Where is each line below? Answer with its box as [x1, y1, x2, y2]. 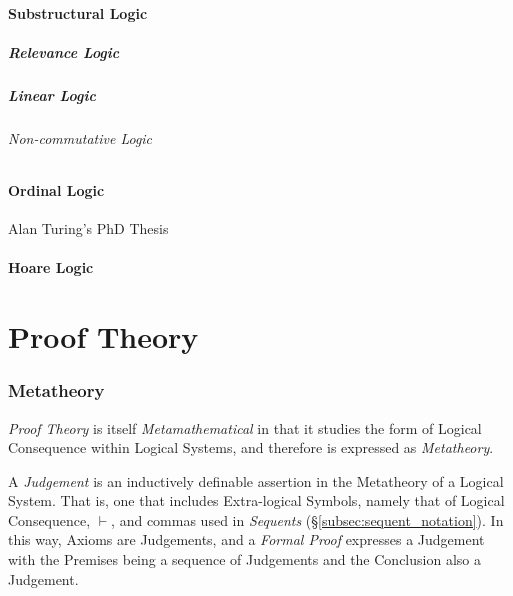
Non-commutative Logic [8, 127, 153, 148]
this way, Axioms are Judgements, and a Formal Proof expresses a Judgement [8, 529, 485, 550]
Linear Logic [8, 84, 96, 105]
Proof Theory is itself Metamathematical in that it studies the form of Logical [8, 417, 482, 438]
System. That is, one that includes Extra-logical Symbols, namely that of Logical [8, 490, 505, 511]
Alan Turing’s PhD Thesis [8, 218, 169, 239]
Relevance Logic [8, 41, 120, 62]
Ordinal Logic [8, 179, 105, 200]
